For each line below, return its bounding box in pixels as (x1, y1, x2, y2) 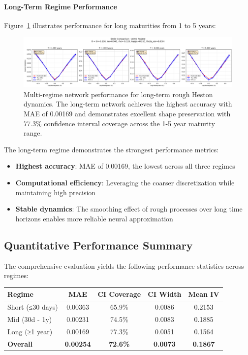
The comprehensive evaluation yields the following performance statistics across (4, 260, 244, 271)
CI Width (148, 289, 182, 299)
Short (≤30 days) (7, 302, 58, 312)
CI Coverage (97, 289, 141, 299)
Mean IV (188, 289, 219, 299)
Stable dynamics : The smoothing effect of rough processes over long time (15, 204, 243, 214)
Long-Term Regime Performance (4, 1, 117, 11)
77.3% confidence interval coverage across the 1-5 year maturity (24, 118, 215, 128)
